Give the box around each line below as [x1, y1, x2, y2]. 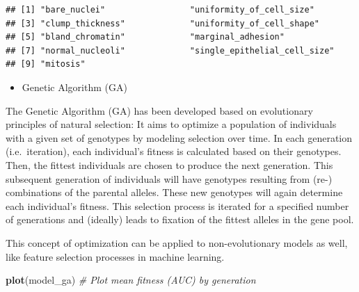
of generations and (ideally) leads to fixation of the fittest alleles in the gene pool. [6, 212, 354, 227]
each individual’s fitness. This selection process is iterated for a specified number [6, 198, 349, 213]
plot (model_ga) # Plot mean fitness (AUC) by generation [6, 273, 256, 287]
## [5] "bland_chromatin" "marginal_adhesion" [6, 32, 285, 42]
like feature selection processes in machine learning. [6, 249, 225, 263]
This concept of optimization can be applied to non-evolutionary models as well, [6, 235, 348, 250]
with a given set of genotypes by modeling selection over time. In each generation [6, 130, 353, 145]
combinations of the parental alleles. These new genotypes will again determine [6, 185, 343, 200]
